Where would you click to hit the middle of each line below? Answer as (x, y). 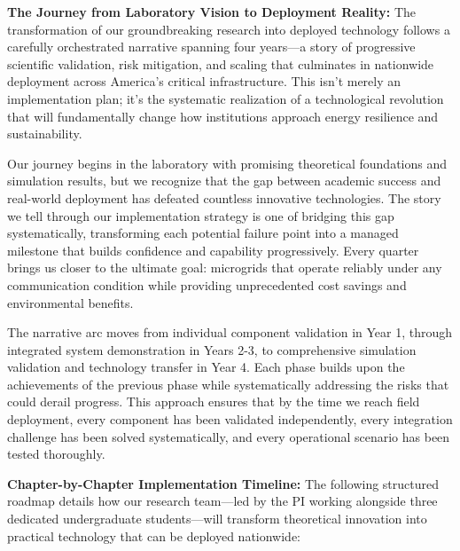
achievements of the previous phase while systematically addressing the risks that (228, 384)
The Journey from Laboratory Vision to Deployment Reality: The (212, 12)
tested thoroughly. (56, 454)
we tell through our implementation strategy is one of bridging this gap (201, 215)
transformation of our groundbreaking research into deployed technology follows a (229, 29)
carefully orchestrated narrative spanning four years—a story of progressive (211, 47)
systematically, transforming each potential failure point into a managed (203, 233)
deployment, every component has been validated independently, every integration (230, 419)
